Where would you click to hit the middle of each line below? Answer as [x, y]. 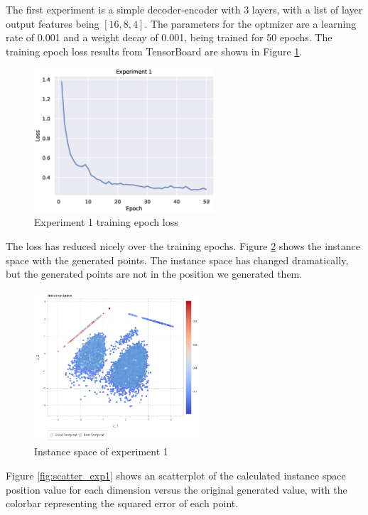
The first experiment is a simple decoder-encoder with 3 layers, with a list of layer [184, 9]
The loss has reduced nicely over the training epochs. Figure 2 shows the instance [183, 246]
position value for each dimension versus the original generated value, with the [177, 489]
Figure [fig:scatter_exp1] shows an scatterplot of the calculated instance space [176, 475]
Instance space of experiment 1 [101, 451]
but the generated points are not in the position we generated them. [154, 274]
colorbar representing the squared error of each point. [122, 503]
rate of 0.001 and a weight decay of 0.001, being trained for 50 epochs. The [169, 37]
